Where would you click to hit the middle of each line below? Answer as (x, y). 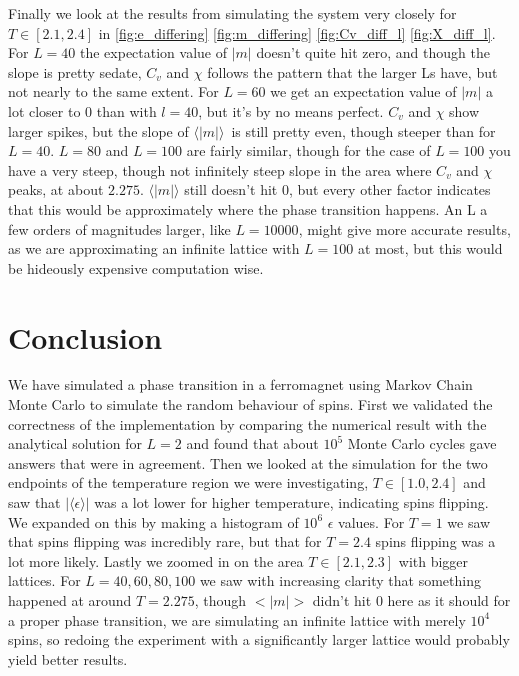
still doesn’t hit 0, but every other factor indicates (337, 189)
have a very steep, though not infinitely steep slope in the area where (220, 169)
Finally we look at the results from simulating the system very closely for (232, 13)
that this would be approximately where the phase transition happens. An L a (248, 208)
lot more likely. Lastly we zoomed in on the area (156, 560)
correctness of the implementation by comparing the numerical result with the (247, 423)
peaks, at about (56, 189)
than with (126, 110)
